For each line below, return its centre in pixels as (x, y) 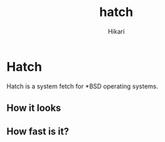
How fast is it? (38, 132)
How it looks (34, 108)
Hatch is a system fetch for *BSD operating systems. (82, 86)
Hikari (116, 31)
